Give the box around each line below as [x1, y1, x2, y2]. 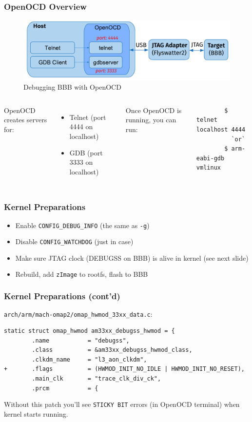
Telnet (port [69, 112, 106, 122]
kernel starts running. [4, 408, 68, 419]
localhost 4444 [196, 126, 246, 133]
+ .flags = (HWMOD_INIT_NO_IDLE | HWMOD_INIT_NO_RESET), [4, 365, 245, 373]
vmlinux [196, 164, 221, 172]
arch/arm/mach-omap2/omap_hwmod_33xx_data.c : [4, 309, 153, 319]
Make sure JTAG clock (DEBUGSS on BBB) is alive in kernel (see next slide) [15, 252, 249, 263]
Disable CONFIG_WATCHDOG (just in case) [15, 236, 134, 247]
